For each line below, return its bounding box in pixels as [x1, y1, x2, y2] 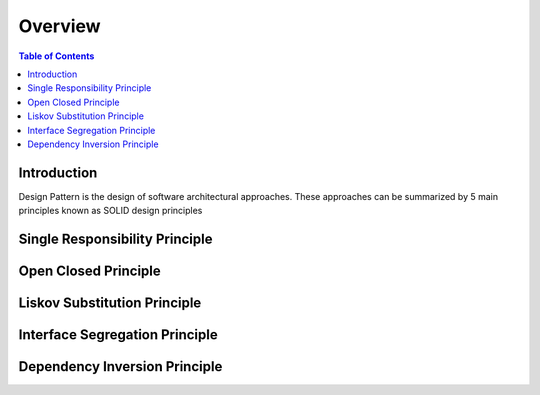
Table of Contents [18, 50, 95, 62]
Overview [18, 15, 101, 37]
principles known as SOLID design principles [18, 205, 203, 217]
